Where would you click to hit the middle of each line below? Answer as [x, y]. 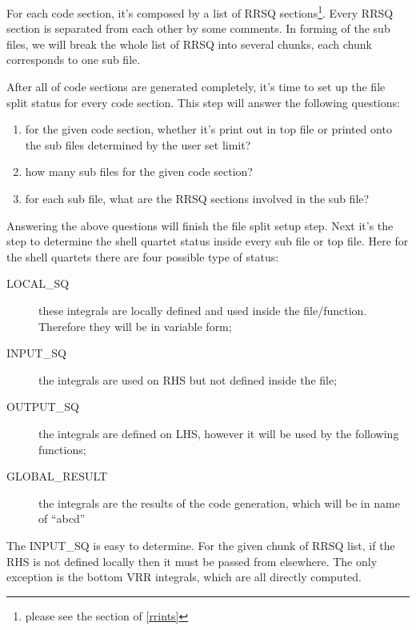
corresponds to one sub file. [74, 60]
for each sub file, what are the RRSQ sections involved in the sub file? [197, 198]
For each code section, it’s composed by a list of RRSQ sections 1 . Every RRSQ [200, 12]
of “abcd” [62, 518]
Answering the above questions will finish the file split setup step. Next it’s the [200, 225]
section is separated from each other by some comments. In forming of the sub [198, 28]
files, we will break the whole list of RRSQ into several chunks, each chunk [189, 44]
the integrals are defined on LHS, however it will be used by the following [219, 433]
